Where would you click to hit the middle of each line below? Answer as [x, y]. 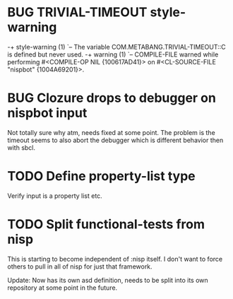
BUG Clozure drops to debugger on [112, 98]
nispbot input [47, 113]
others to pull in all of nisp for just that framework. [80, 266]
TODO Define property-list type [101, 176]
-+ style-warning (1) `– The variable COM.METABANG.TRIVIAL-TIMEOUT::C [116, 47]
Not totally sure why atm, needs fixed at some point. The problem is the [111, 132]
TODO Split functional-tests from [106, 224]
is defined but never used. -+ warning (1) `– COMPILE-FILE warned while [113, 54]
